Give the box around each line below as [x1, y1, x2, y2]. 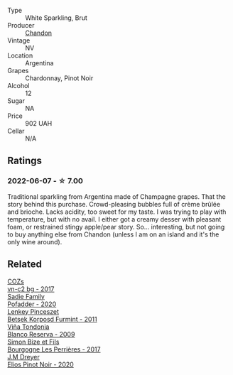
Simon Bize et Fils [7, 337, 60, 346]
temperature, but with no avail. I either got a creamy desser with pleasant [7, 214, 222, 223]
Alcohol [7, 82, 30, 89]
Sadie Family [7, 292, 45, 300]
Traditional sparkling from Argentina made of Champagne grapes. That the [7, 192, 226, 201]
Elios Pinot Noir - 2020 [7, 360, 75, 369]
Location [7, 51, 33, 60]
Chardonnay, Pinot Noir [25, 74, 94, 82]
